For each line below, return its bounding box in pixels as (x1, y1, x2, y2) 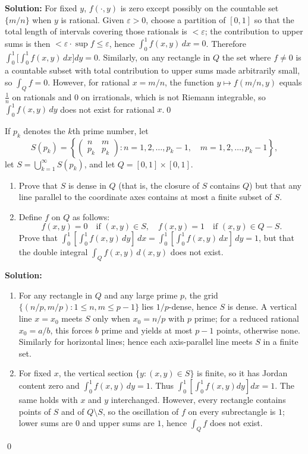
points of (18, 405, 51, 417)
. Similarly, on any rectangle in (98, 50, 210, 63)
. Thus (150, 379, 174, 392)
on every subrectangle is (188, 405, 276, 417)
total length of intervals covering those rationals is (5, 25, 187, 37)
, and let (84, 157, 115, 170)
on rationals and (12, 90, 72, 103)
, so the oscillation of (102, 405, 179, 417)
